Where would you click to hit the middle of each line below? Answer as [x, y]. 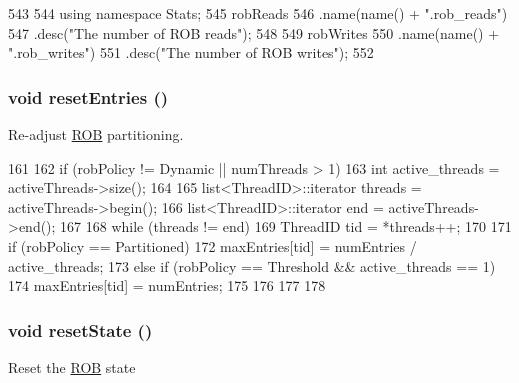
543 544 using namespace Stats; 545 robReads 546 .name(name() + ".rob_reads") [258, 13]
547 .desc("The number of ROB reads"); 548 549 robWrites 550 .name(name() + [254, 32]
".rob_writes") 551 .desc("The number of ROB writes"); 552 [191, 52]
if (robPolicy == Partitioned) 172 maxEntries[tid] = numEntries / [212, 245]
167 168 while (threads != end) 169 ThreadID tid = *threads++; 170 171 [286, 226]
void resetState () [80, 329]
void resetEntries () [88, 96]
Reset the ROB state [72, 366]
